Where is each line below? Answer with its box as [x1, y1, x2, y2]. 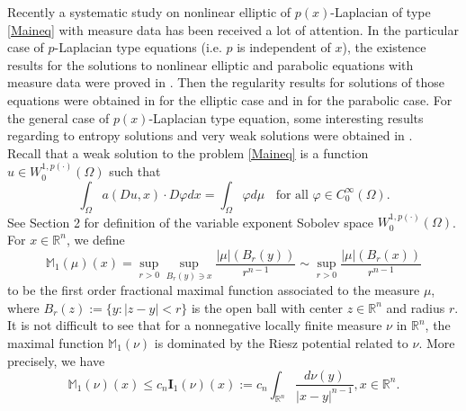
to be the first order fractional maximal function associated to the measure [7, 281, 420, 299]
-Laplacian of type [330, 3, 431, 21]
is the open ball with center [191, 298, 344, 317]
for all [275, 188, 309, 201]
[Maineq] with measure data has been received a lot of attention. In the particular [7, 20, 459, 39]
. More [418, 334, 455, 353]
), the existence [342, 38, 426, 57]
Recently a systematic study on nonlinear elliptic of [7, 3, 291, 21]
